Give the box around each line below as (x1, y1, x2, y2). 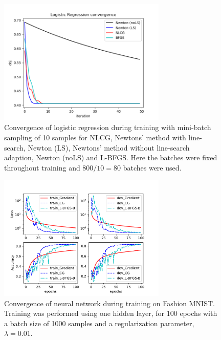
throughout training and (4, 162, 80, 173)
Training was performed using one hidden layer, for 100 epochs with (4, 308, 217, 318)
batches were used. (123, 162, 182, 173)
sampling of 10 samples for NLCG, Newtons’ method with (4, 132, 186, 142)
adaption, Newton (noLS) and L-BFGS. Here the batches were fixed (4, 152, 217, 163)
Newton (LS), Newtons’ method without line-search (28, 142, 190, 153)
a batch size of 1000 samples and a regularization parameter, (4, 317, 194, 328)
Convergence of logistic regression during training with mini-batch (4, 122, 211, 133)
